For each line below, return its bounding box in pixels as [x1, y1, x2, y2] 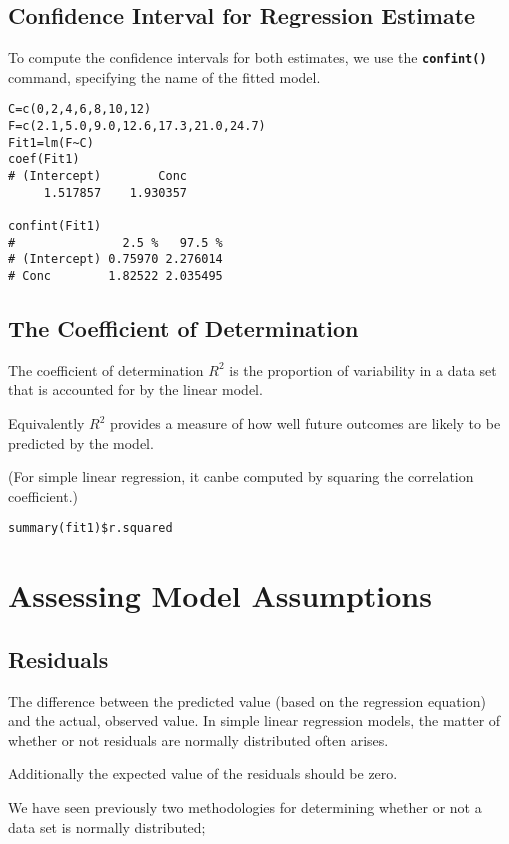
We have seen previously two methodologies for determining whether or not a [8, 797, 482, 818]
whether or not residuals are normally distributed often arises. [8, 729, 389, 750]
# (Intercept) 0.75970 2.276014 [8, 252, 223, 267]
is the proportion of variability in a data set [229, 359, 497, 380]
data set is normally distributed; [8, 816, 206, 837]
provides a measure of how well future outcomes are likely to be [110, 413, 501, 434]
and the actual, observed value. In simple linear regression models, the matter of [8, 710, 501, 731]
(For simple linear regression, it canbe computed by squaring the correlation [8, 466, 474, 487]
